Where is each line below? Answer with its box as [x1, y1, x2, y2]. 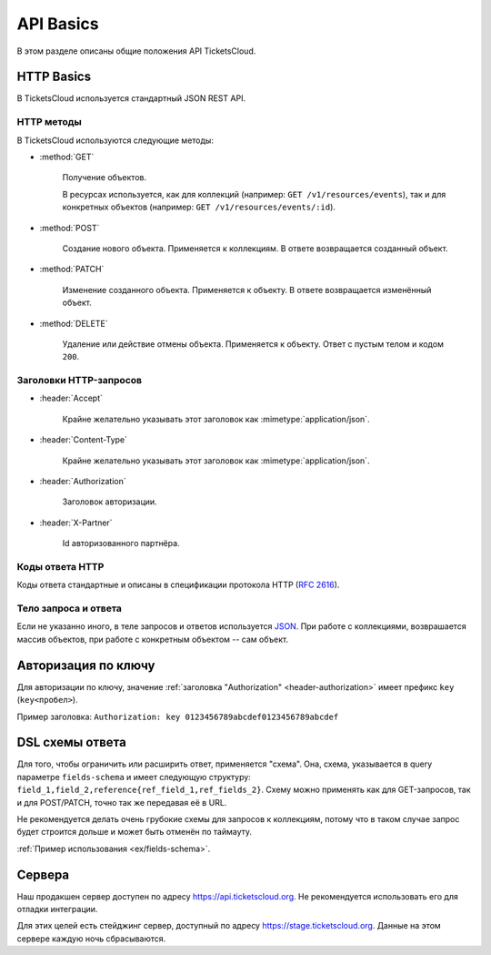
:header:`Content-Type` [39, 434, 127, 445]
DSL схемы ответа [16, 735, 126, 750]
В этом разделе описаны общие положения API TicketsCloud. [16, 46, 256, 56]
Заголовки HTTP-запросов [16, 374, 143, 387]
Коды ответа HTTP [16, 560, 105, 573]
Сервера [16, 867, 70, 882]
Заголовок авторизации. [62, 496, 158, 507]
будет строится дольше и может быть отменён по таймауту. [16, 827, 253, 838]
